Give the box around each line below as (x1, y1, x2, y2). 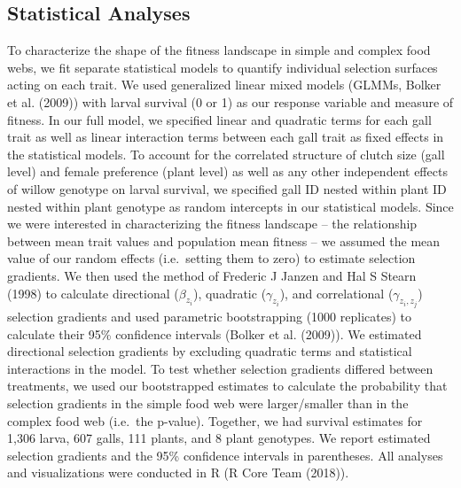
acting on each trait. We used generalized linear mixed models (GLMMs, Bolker (7, 75, 441, 94)
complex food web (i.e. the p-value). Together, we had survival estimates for (7, 411, 423, 430)
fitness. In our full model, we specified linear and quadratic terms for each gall (7, 110, 432, 128)
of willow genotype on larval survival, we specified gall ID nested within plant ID (7, 179, 447, 198)
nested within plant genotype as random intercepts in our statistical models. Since (7, 197, 454, 215)
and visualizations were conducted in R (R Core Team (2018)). (7, 463, 349, 482)
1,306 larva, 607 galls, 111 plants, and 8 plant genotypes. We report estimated (7, 429, 431, 447)
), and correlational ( (279, 283, 394, 302)
